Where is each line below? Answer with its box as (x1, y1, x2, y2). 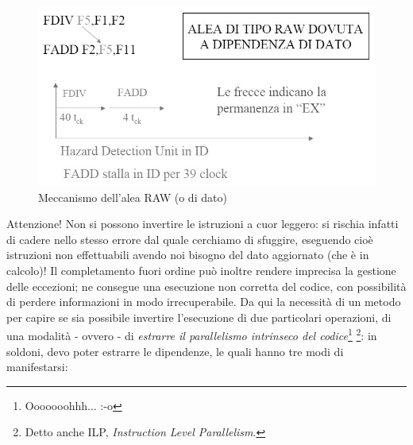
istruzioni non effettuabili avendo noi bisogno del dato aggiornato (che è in (6, 246, 369, 263)
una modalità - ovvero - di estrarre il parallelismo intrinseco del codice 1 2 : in (6, 325, 377, 344)
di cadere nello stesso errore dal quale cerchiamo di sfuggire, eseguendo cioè (6, 230, 373, 247)
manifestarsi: (6, 358, 68, 375)
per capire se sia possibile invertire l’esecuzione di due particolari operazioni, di (6, 308, 392, 325)
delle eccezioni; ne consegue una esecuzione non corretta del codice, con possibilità (6, 277, 407, 294)
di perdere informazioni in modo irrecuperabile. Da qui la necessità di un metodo (6, 293, 401, 310)
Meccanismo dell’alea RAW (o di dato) (38, 188, 227, 205)
